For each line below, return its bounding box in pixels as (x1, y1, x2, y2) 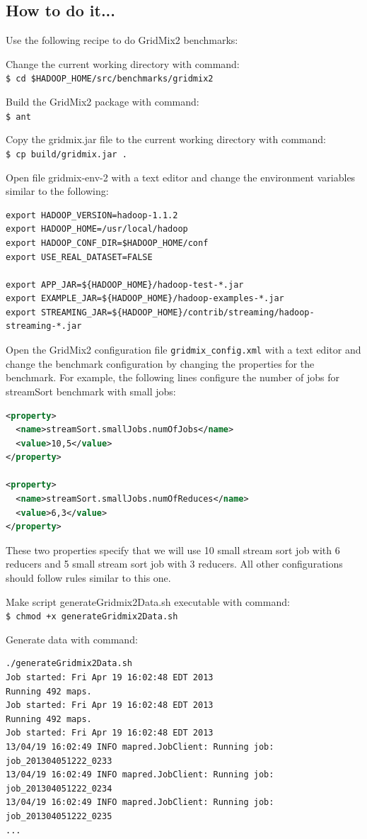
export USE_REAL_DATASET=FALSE (6, 252, 153, 262)
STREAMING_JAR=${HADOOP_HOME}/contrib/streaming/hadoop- (41, 307, 315, 317)
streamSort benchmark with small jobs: (6, 383, 176, 398)
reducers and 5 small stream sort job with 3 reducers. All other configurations (6, 556, 343, 571)
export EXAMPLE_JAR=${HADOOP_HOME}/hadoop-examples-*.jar (6, 293, 284, 304)
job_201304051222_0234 (6, 783, 112, 794)
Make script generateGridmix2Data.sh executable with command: (6, 594, 290, 609)
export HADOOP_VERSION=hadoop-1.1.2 (6, 210, 178, 220)
